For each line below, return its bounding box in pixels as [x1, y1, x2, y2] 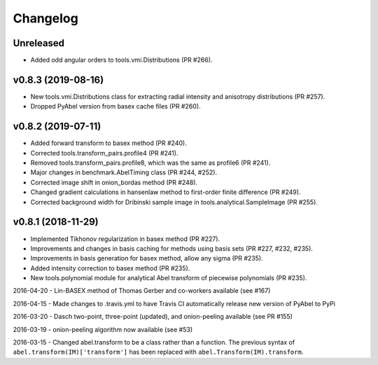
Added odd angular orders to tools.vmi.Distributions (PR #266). [30, 56, 213, 64]
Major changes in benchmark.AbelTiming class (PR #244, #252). [30, 168, 217, 177]
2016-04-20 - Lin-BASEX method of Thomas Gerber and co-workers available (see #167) [13, 287, 271, 295]
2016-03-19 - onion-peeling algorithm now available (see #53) [13, 325, 193, 333]
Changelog [13, 11, 78, 26]
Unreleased [13, 37, 65, 49]
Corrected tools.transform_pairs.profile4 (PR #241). [30, 149, 178, 157]
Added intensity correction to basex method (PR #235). [30, 263, 190, 273]
